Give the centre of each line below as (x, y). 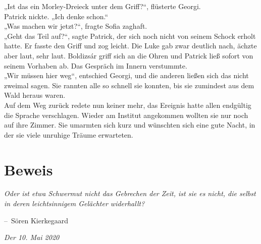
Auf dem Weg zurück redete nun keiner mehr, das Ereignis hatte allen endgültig (128, 105)
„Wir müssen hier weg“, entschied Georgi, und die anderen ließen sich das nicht (126, 75)
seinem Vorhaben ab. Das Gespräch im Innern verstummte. (96, 65)
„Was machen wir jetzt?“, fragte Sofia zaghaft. (76, 26)
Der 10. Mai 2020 (32, 237)
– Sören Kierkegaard (36, 220)
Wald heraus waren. (35, 95)
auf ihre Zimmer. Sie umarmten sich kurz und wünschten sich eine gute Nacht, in (130, 125)
